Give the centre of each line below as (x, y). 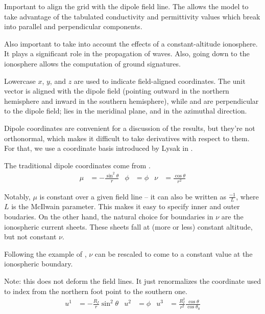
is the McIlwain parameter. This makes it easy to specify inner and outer (126, 206)
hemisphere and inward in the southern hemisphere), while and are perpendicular (131, 100)
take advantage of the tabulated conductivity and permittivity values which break (132, 16)
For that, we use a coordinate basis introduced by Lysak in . (99, 148)
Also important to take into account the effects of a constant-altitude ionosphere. (131, 43)
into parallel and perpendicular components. (73, 26)
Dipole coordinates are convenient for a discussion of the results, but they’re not (130, 128)
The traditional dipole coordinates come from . (77, 165)
